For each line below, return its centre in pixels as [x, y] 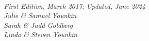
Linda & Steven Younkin [41, 34]
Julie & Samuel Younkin [40, 15]
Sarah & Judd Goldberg [39, 25]
